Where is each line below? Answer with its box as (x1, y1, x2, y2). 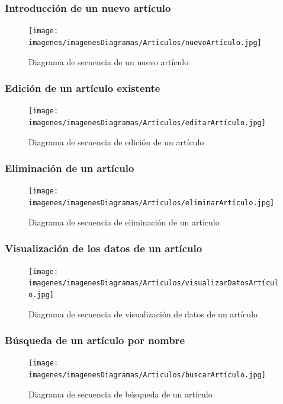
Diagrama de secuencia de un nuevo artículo (28, 55, 189, 68)
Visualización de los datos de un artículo (5, 241, 202, 256)
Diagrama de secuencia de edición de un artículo (28, 135, 204, 148)
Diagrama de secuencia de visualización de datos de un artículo (28, 307, 258, 320)
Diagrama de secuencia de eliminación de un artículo (28, 215, 220, 228)
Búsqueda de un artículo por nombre (5, 333, 185, 348)
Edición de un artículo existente (5, 81, 160, 96)
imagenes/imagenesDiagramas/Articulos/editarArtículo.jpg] (28, 119, 266, 127)
